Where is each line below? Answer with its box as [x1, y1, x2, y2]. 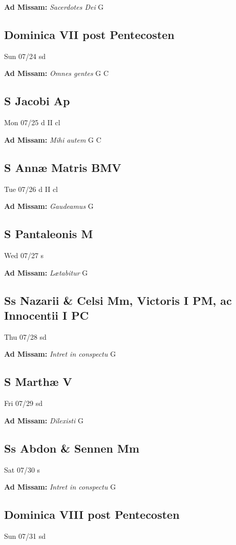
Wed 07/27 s [4, 249, 44, 260]
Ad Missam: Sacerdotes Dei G [4, 2, 104, 12]
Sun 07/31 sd [4, 530, 46, 541]
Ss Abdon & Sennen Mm [4, 440, 140, 456]
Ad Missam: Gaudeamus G [4, 201, 94, 211]
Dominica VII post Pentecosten [4, 26, 175, 42]
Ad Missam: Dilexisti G [4, 415, 83, 425]
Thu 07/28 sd [4, 331, 47, 342]
